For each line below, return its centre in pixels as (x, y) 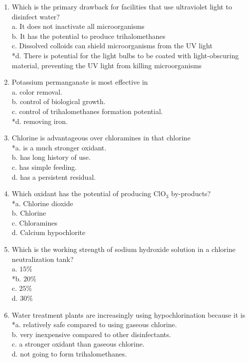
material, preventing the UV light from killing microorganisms (107, 65)
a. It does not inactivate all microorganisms (78, 26)
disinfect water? (36, 16)
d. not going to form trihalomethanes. (69, 354)
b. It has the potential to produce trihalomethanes (89, 36)
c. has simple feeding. (44, 167)
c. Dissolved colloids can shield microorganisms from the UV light (112, 46)
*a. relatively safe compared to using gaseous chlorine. (94, 324)
